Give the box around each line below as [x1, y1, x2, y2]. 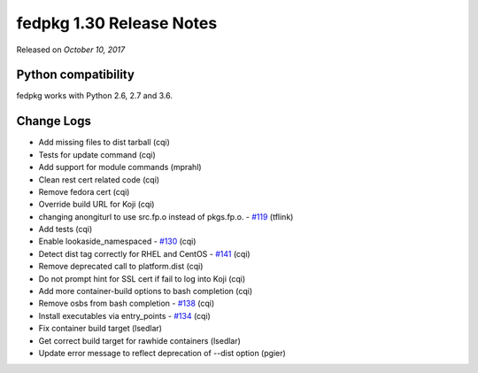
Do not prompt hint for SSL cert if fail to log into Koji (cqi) [38, 273, 246, 284]
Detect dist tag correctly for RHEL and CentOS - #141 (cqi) [38, 248, 251, 259]
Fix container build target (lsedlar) [38, 323, 163, 334]
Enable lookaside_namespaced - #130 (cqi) [38, 236, 197, 247]
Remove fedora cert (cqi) [38, 186, 130, 197]
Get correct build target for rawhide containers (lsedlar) [38, 335, 241, 346]
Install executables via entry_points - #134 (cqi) [38, 310, 212, 321]
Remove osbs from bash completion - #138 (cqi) [38, 298, 215, 309]
